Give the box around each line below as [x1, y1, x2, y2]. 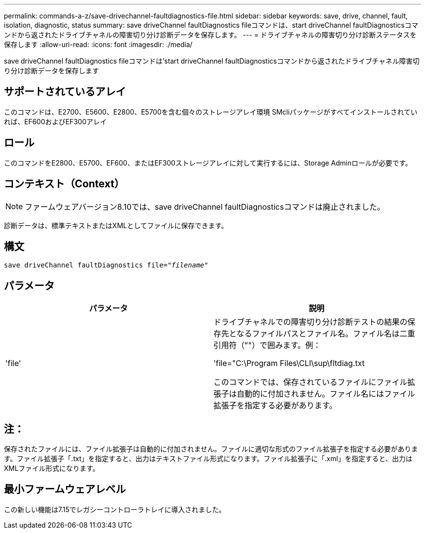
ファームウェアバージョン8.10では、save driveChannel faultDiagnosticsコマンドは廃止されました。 [25, 201, 385, 212]
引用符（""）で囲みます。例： [213, 340, 321, 350]
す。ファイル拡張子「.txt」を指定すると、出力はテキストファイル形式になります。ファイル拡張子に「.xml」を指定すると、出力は [4, 454, 413, 463]
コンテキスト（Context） [4, 178, 125, 190]
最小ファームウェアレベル [4, 483, 126, 496]
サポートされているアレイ [4, 85, 126, 98]
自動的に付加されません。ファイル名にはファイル [237, 389, 415, 399]
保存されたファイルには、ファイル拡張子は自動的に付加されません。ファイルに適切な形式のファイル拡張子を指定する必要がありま [4, 445, 418, 453]
